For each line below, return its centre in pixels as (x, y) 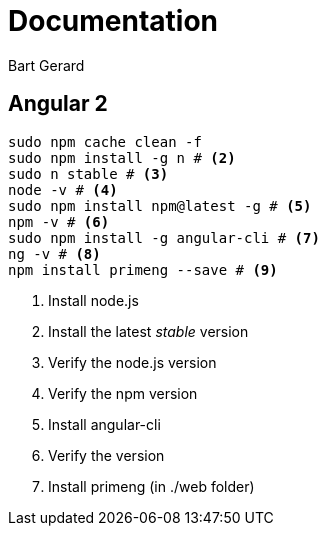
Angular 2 (58, 104)
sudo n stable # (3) (88, 173)
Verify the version (106, 455)
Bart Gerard (46, 65)
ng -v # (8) (54, 253)
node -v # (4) (63, 189)
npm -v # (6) (59, 221)
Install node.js (93, 300)
